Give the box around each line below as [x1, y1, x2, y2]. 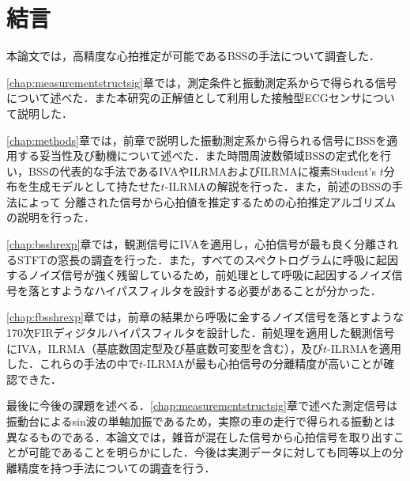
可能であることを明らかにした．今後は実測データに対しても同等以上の [28, 444, 393, 460]
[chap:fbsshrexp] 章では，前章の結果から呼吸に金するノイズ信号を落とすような [6, 309, 404, 325]
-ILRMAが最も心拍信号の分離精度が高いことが [143, 355, 384, 372]
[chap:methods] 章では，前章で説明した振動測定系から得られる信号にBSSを [6, 131, 387, 148]
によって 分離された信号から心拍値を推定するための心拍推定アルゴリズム [17, 193, 397, 210]
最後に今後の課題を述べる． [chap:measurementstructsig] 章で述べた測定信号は [6, 397, 397, 414]
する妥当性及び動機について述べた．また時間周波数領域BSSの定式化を [17, 147, 381, 164]
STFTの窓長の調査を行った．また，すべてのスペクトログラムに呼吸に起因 [17, 251, 398, 267]
